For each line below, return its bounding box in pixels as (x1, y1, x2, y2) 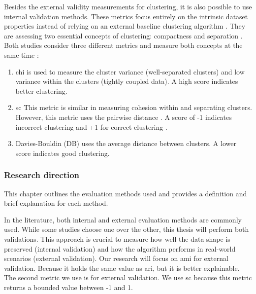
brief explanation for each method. (4, 198, 108, 208)
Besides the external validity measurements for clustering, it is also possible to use (4, 1, 252, 11)
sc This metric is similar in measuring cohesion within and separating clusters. (15, 102, 252, 112)
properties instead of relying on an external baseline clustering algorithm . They (4, 21, 246, 31)
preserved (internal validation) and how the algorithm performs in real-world (4, 243, 236, 254)
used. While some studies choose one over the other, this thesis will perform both (4, 224, 249, 234)
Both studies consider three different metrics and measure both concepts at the (4, 40, 243, 50)
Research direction (4, 169, 80, 181)
